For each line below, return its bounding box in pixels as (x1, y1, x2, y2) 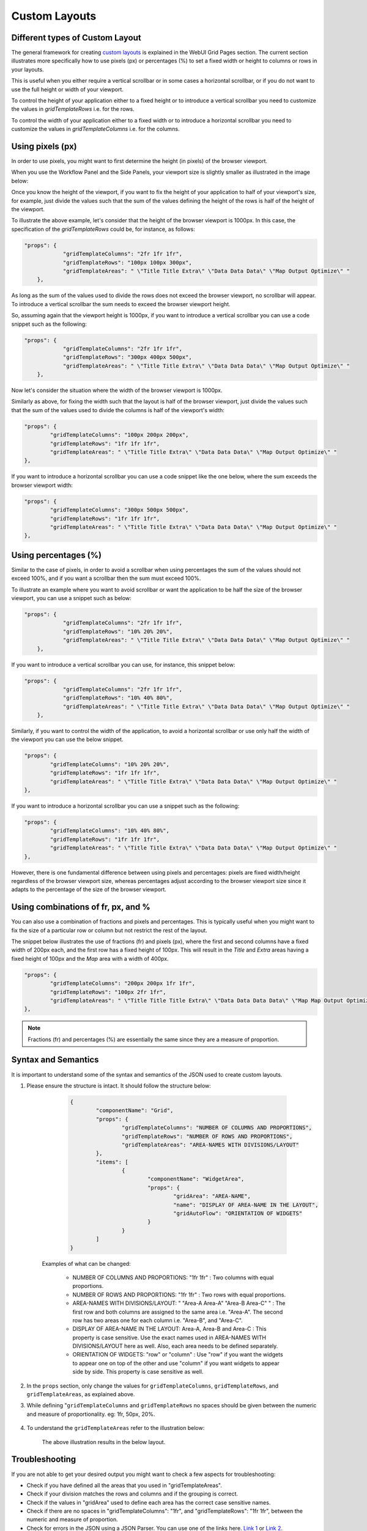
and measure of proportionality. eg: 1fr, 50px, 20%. (26, 1410, 155, 1418)
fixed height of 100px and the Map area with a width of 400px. (11, 955, 169, 962)
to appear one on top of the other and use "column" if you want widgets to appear (72, 1360, 280, 1367)
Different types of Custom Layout (11, 32, 142, 43)
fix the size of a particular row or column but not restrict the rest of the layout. (11, 927, 207, 934)
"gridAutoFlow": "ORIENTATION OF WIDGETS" (173, 1210, 303, 1217)
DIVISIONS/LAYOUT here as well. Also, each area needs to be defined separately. (72, 1342, 278, 1350)
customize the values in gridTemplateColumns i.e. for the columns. (11, 126, 180, 133)
